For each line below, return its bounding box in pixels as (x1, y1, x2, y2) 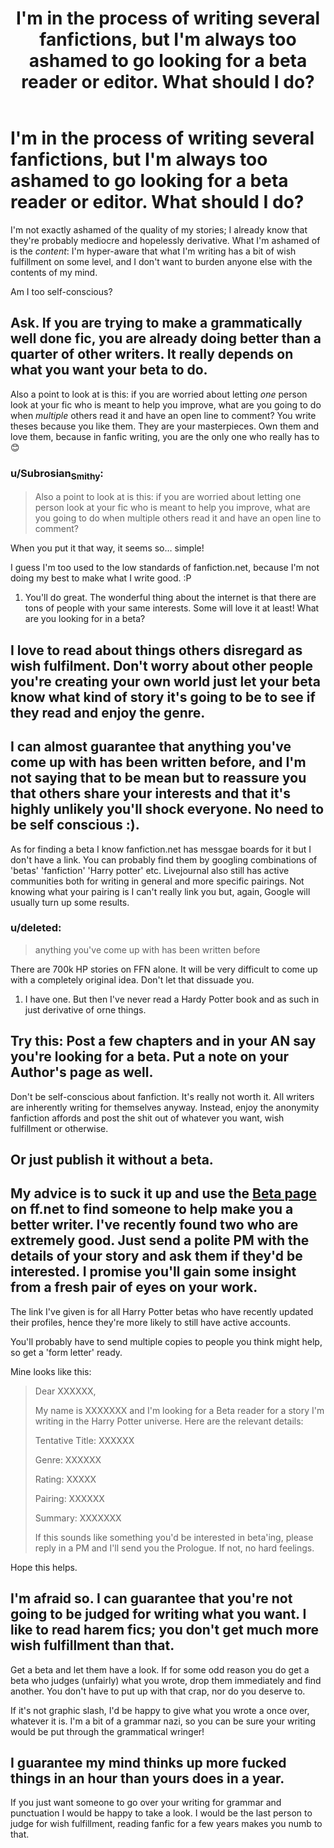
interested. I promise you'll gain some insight (10, 1263, 297, 1281)
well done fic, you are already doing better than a (10, 330, 322, 347)
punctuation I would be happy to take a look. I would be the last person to (10, 1807, 313, 1819)
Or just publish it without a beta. (10, 1152, 214, 1169)
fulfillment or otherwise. (10, 1122, 109, 1134)
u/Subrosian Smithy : (10, 466, 104, 482)
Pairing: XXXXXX (34, 1492, 105, 1504)
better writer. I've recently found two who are (10, 1217, 299, 1234)
